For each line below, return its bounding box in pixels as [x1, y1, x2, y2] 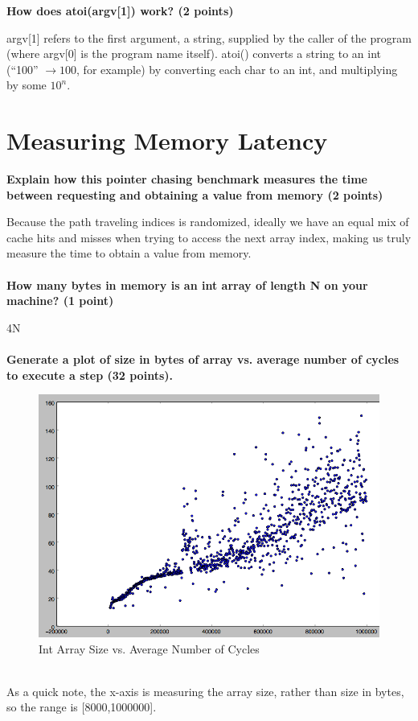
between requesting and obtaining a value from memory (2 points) [6, 186, 383, 203]
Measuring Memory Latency [6, 124, 328, 157]
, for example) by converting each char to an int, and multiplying [76, 60, 398, 77]
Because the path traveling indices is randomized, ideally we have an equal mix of [6, 213, 409, 230]
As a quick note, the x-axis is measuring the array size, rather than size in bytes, [6, 682, 404, 699]
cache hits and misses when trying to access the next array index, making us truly [6, 229, 412, 245]
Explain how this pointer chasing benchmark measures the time [6, 171, 367, 187]
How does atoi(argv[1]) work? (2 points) [6, 2, 234, 19]
